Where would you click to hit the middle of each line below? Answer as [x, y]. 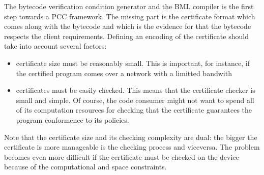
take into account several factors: [55, 46]
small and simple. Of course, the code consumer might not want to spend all [135, 100]
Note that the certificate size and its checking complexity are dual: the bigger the [131, 137]
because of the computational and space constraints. [85, 167]
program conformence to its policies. [72, 119]
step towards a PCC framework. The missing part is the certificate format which [130, 16]
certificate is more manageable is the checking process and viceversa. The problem [132, 147]
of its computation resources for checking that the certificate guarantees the [134, 110]
